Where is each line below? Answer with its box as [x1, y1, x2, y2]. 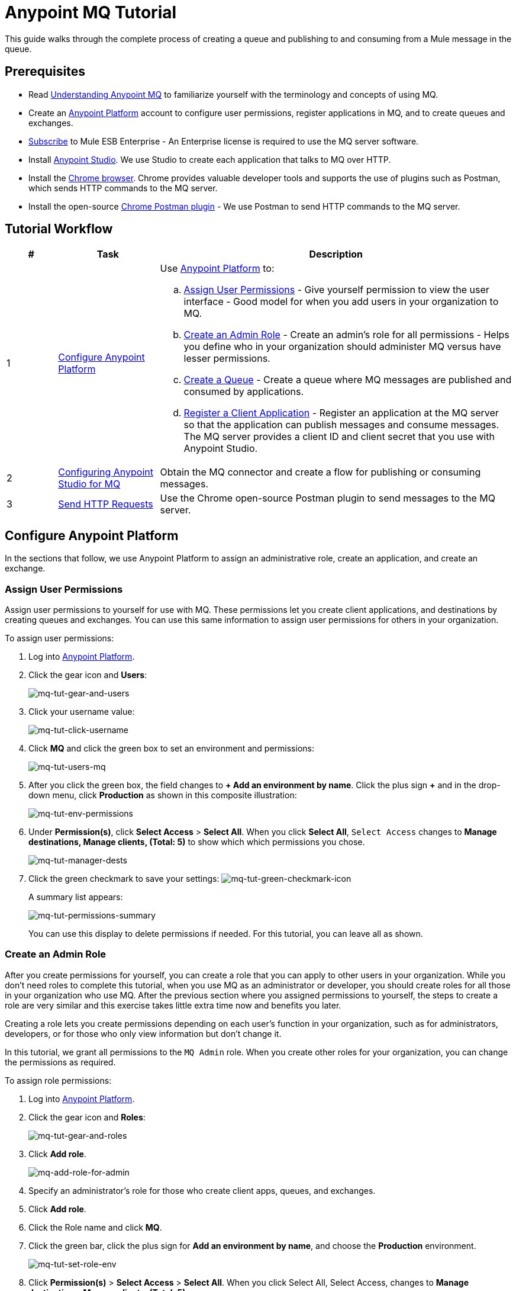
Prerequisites [5, 64, 85, 79]
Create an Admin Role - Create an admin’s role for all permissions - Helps [183, 329, 509, 341]
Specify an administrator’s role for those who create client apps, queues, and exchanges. [28, 1185, 376, 1196]
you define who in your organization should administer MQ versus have [183, 341, 501, 353]
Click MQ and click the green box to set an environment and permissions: [28, 743, 314, 754]
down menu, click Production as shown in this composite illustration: [28, 790, 297, 801]
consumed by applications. [183, 386, 304, 398]
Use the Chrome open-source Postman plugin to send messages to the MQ [160, 492, 495, 505]
